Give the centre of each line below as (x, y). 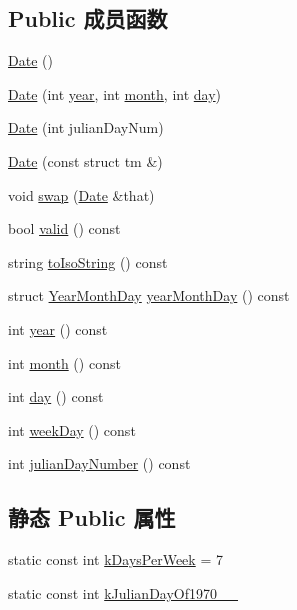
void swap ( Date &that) (81, 194)
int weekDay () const (72, 429)
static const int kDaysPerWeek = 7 (115, 559)
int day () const (56, 396)
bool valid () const (64, 228)
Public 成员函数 (88, 18)
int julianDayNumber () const (99, 463)
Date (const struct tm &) (85, 160)
